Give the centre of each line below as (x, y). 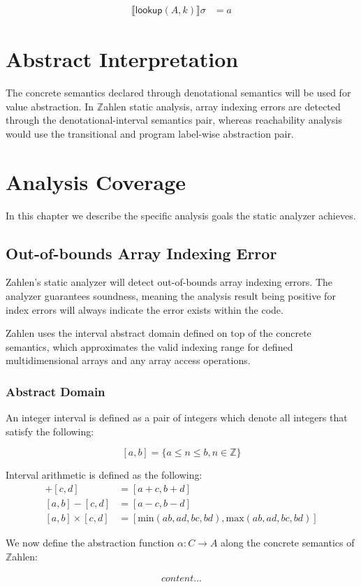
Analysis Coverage (96, 181)
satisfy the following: (50, 431)
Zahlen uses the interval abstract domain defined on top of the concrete (159, 333)
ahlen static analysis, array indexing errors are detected (222, 106)
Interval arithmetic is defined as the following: (104, 475)
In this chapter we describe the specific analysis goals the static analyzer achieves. (181, 215)
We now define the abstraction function (90, 543)
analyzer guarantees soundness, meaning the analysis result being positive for (171, 296)
